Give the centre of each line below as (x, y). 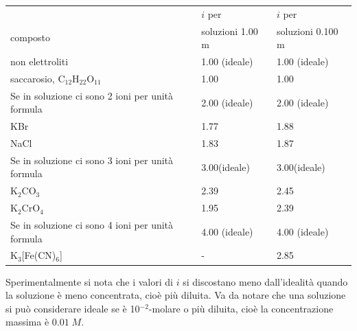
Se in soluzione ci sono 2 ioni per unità (92, 95)
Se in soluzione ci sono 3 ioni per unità (92, 160)
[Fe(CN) (39, 255)
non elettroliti (39, 61)
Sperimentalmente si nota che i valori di (89, 281)
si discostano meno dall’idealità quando (265, 281)
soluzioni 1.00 (230, 31)
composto (31, 37)
